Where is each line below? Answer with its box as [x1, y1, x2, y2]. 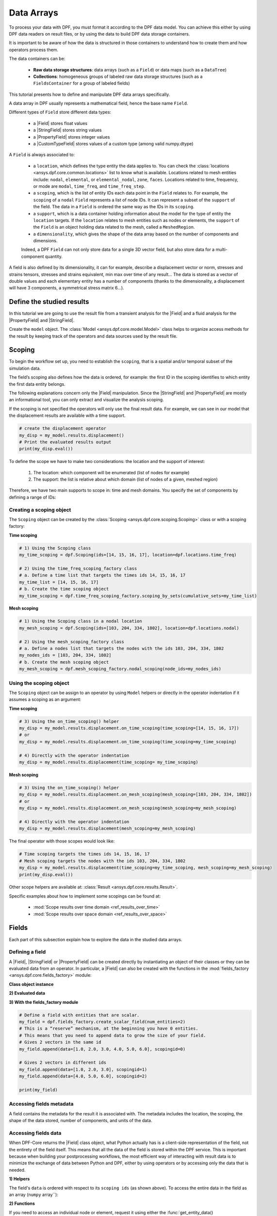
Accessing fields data [9, 1129, 62, 1136]
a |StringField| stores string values [33, 127, 102, 133]
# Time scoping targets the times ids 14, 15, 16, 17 [19, 851, 150, 857]
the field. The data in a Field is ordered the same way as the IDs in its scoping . [33, 204, 195, 210]
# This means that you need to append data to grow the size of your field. [19, 1033, 206, 1038]
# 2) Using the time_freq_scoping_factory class [19, 566, 137, 571]
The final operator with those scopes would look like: [9, 838, 115, 844]
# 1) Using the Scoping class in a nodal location [19, 618, 143, 624]
